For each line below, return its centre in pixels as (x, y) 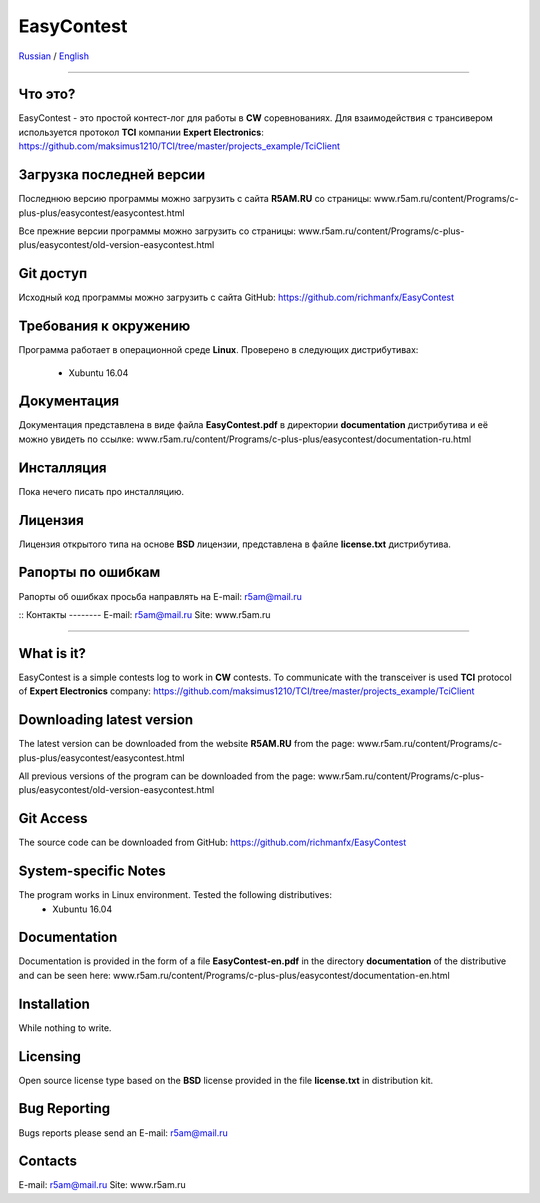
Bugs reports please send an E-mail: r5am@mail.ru (123, 1132)
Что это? (47, 94)
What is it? (52, 653)
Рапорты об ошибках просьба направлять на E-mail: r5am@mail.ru (160, 596)
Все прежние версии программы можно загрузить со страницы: (157, 231)
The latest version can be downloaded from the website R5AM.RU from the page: (186, 744)
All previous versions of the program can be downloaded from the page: (167, 776)
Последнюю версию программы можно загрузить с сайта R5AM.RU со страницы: (195, 199)
